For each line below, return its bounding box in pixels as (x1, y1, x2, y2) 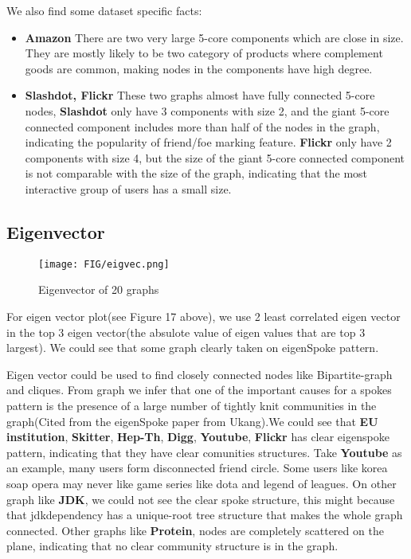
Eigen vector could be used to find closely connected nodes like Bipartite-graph (6, 365, 393, 382)
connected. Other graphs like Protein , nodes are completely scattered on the (6, 522, 384, 538)
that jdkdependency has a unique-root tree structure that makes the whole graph (6, 506, 403, 523)
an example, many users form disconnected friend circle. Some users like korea (6, 459, 388, 476)
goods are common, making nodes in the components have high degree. (25, 60, 373, 76)
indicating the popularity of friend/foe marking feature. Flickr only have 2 (25, 134, 392, 150)
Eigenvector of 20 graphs (38, 281, 159, 298)
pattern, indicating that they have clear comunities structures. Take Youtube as (6, 444, 402, 460)
